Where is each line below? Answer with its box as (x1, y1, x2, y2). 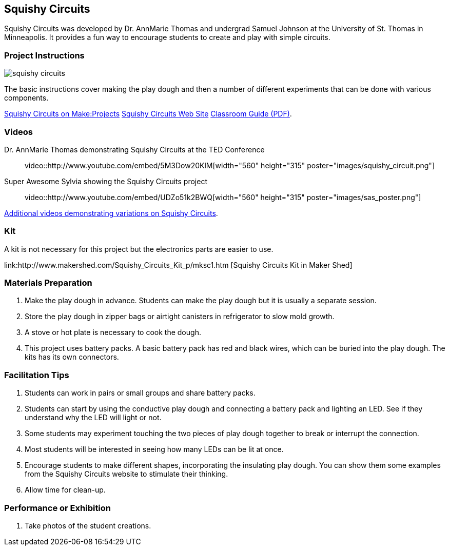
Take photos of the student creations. (25, 521, 151, 530)
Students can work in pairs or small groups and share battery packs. (25, 388, 256, 398)
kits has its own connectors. (25, 352, 119, 362)
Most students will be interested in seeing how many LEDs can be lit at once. (25, 445, 284, 454)
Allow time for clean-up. (25, 485, 106, 495)
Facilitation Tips (4, 369, 69, 380)
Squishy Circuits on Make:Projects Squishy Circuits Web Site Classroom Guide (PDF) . (4, 109, 292, 119)
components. (4, 93, 49, 103)
